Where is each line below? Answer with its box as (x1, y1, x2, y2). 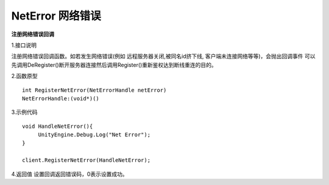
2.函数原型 (11, 72, 38, 80)
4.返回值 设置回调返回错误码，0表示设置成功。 (11, 170, 128, 178)
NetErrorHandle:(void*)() (22, 95, 100, 102)
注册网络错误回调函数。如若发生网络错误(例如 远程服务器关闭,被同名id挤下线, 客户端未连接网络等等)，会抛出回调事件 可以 (11, 52, 316, 60)
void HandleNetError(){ (22, 122, 93, 130)
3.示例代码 (11, 108, 38, 116)
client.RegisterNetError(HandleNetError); (22, 157, 151, 164)
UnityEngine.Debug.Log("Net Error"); (38, 131, 151, 138)
